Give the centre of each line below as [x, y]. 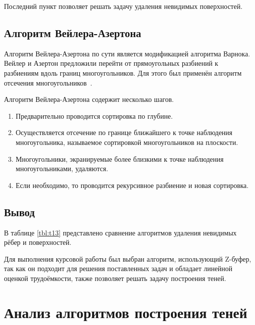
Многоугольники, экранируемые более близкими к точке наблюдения [120, 159]
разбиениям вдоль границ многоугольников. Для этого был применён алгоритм [123, 72]
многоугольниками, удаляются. [62, 168]
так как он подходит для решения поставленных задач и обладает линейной [118, 268]
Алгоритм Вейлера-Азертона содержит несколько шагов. [89, 99]
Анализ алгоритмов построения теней [126, 312]
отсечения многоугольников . [48, 82]
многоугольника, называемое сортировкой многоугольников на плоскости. [127, 142]
